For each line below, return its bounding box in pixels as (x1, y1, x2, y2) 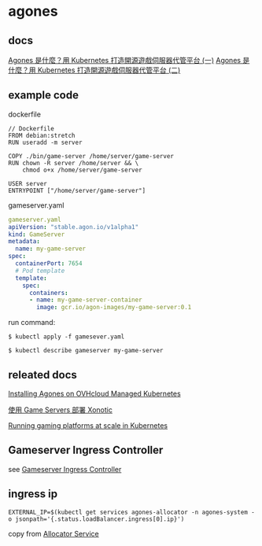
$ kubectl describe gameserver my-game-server (8, 347, 164, 355)
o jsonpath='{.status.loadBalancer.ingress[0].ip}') (8, 515, 185, 523)
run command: (8, 318, 56, 327)
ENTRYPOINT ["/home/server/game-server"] (8, 186, 146, 194)
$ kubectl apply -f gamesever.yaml (8, 333, 125, 341)
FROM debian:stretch (8, 131, 76, 139)
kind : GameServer (8, 231, 65, 238)
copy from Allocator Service (8, 529, 100, 538)
